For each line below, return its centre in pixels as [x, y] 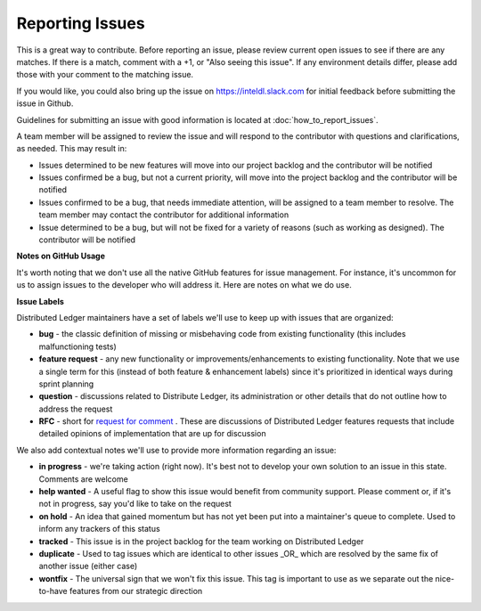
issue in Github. [45, 103]
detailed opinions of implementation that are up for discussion [152, 434]
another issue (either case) [88, 566]
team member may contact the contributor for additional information [164, 215]
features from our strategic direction [136, 591]
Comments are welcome [83, 479]
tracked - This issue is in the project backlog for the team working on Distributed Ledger [201, 541]
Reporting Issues [81, 23]
